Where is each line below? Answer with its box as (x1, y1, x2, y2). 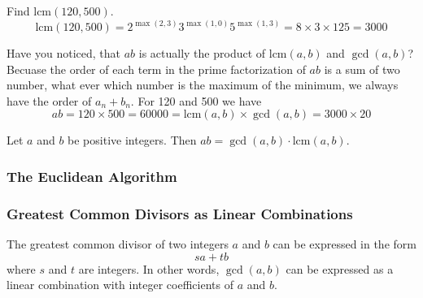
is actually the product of (138, 45, 266, 62)
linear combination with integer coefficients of (7, 276, 233, 293)
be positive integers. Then (68, 132, 197, 149)
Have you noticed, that (7, 45, 120, 62)
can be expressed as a (286, 260, 394, 277)
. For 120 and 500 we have (130, 92, 262, 109)
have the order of (7, 92, 92, 109)
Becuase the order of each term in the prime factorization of (7, 60, 306, 77)
